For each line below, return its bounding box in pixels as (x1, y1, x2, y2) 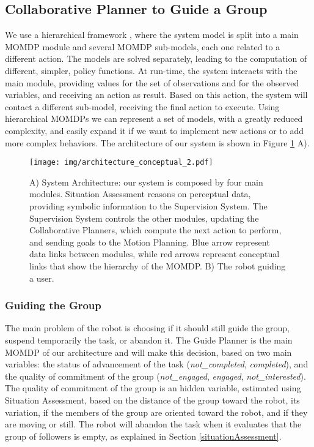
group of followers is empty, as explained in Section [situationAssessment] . (5, 429, 282, 442)
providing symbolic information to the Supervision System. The (29, 199, 268, 212)
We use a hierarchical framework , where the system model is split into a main (5, 28, 299, 41)
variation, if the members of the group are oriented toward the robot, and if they (5, 405, 308, 418)
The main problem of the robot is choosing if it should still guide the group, (5, 321, 290, 334)
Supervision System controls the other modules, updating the (29, 211, 259, 224)
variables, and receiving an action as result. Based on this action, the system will (5, 88, 308, 101)
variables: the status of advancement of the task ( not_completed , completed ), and (5, 358, 309, 370)
